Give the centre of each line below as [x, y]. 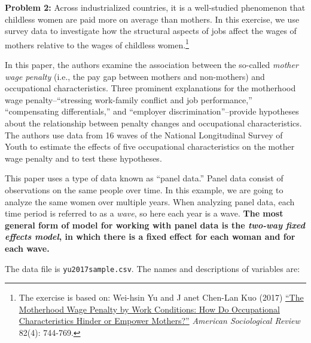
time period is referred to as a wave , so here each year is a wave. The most [144, 213]
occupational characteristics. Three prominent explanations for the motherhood [150, 88]
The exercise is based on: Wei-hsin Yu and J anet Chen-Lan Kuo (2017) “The [161, 297]
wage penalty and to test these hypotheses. [83, 158]
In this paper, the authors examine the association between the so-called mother [152, 65]
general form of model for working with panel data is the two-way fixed [155, 225]
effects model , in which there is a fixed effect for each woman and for [150, 237]
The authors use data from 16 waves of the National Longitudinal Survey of [144, 135]
